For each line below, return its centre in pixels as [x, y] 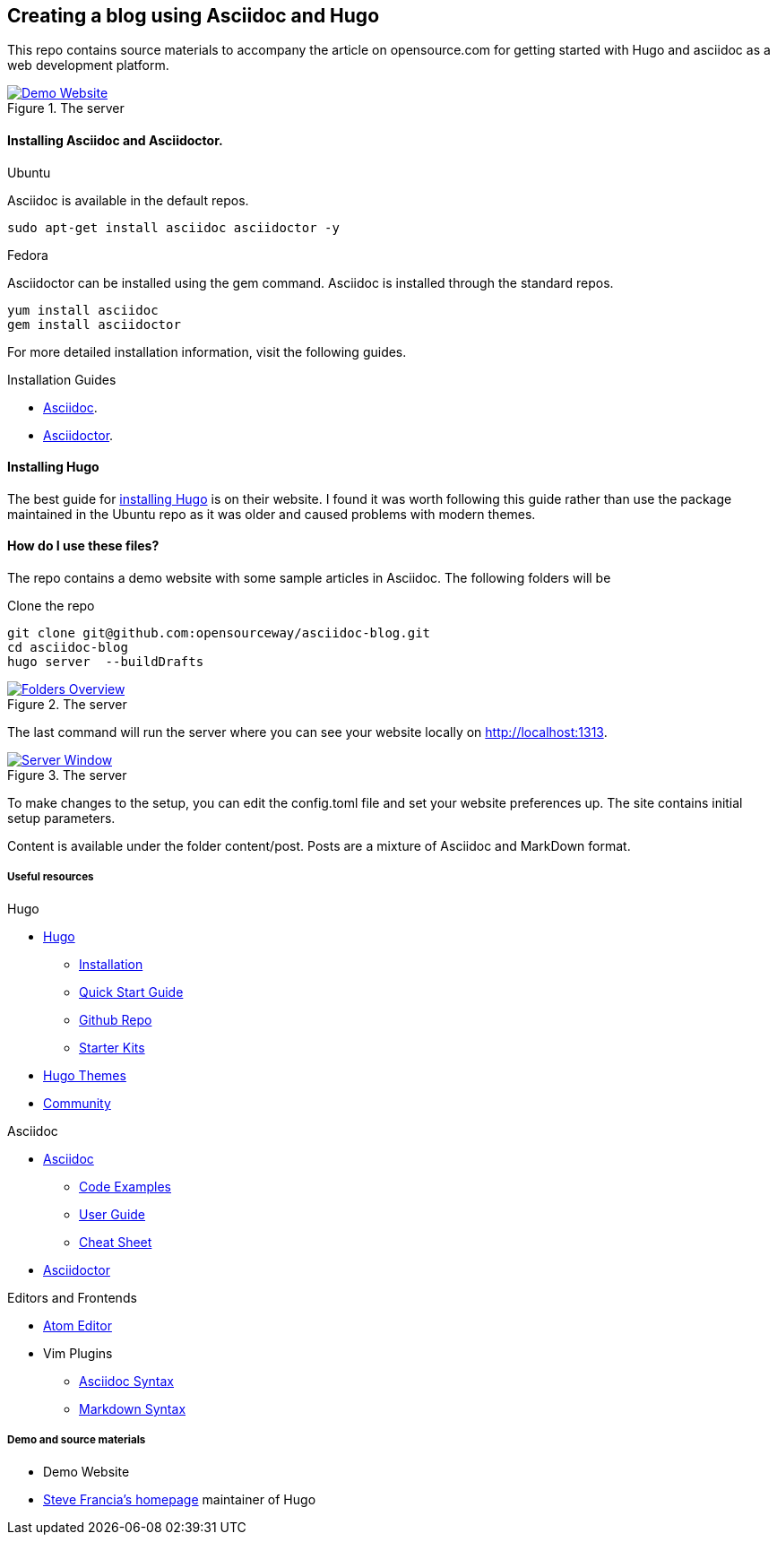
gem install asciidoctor [94, 324]
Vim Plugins [78, 1353]
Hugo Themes [85, 1075]
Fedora [28, 255]
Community [77, 1103]
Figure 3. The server [67, 775]
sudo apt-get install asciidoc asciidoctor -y [173, 227]
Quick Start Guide [131, 992]
